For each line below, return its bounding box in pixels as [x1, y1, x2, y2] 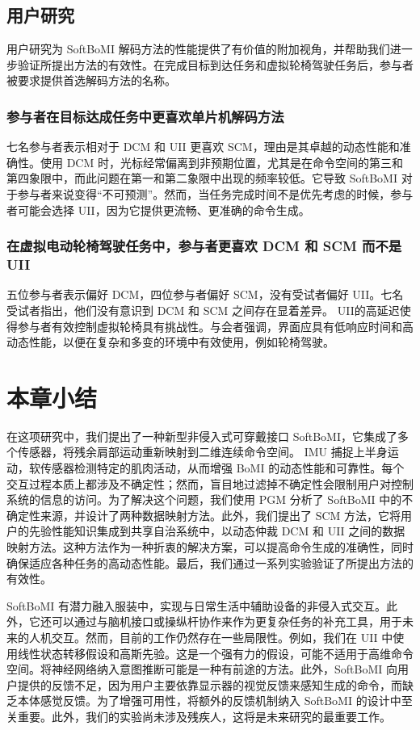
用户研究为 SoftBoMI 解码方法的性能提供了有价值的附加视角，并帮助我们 [6, 40, 390, 57]
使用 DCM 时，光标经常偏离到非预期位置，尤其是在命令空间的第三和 [40, 153, 403, 170]
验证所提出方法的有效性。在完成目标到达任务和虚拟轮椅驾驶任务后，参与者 [17, 56, 414, 73]
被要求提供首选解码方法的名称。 [6, 72, 176, 89]
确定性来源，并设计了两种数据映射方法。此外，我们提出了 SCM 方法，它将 [6, 506, 401, 523]
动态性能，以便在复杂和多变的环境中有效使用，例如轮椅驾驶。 [6, 334, 334, 350]
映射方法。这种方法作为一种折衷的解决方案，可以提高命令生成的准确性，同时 [6, 538, 414, 555]
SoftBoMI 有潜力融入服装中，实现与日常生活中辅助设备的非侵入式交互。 [6, 597, 386, 614]
